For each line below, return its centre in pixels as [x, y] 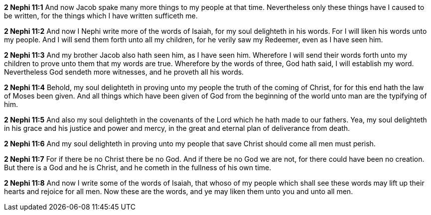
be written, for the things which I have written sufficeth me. [101, 16]
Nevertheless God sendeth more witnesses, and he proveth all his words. [124, 72]
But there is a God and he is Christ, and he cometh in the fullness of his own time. [138, 167]
